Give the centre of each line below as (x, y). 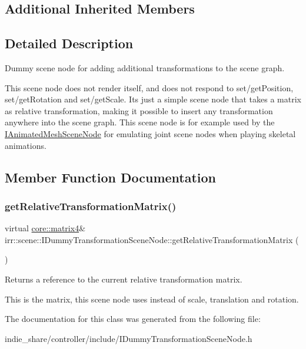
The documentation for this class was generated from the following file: (133, 319)
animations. (26, 145)
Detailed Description (69, 43)
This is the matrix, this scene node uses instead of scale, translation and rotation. (152, 299)
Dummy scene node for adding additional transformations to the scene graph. (145, 67)
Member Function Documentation (111, 177)
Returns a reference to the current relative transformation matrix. (124, 279)
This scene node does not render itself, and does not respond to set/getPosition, (149, 87)
